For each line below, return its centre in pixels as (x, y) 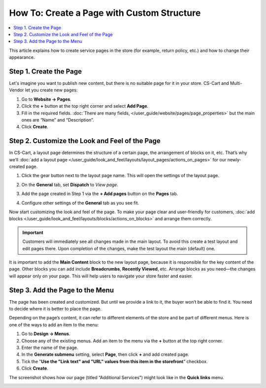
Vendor (17, 90)
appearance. (22, 57)
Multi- (236, 83)
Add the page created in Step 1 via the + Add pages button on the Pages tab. (100, 194)
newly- (234, 159)
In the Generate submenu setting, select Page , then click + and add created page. (105, 354)
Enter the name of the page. (50, 348)
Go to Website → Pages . (46, 99)
